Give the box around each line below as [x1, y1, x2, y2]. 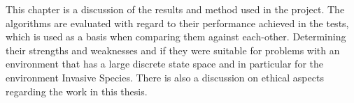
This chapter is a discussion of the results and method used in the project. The [6, 2, 345, 16]
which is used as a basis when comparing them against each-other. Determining [6, 29, 346, 44]
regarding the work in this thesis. [6, 84, 148, 98]
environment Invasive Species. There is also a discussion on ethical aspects [6, 70, 324, 84]
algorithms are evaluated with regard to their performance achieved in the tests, [6, 15, 349, 30]
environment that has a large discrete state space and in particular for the [6, 56, 323, 71]
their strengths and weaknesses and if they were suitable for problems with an [6, 42, 340, 57]
